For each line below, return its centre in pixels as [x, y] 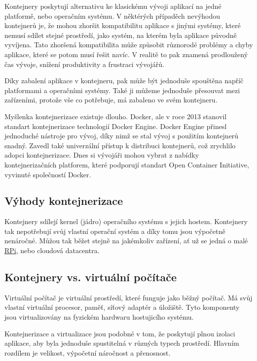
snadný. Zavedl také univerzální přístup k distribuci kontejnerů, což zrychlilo [120, 145]
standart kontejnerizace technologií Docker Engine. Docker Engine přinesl [116, 126]
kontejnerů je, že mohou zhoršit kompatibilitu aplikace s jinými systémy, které [123, 25]
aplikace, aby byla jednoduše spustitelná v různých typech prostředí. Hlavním [122, 343]
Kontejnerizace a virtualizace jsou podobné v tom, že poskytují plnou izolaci [120, 333]
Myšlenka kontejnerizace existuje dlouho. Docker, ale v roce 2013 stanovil [116, 116]
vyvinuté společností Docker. [48, 174]
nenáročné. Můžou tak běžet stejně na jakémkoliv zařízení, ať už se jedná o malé [126, 241]
